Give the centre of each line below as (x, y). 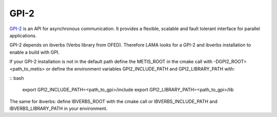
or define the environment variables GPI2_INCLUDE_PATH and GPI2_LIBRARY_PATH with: (140, 68)
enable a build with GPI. (35, 52)
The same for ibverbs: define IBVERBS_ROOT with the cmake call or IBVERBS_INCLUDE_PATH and (114, 101)
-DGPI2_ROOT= (230, 62)
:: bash (17, 78)
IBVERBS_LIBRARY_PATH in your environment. (58, 109)
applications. (23, 35)
